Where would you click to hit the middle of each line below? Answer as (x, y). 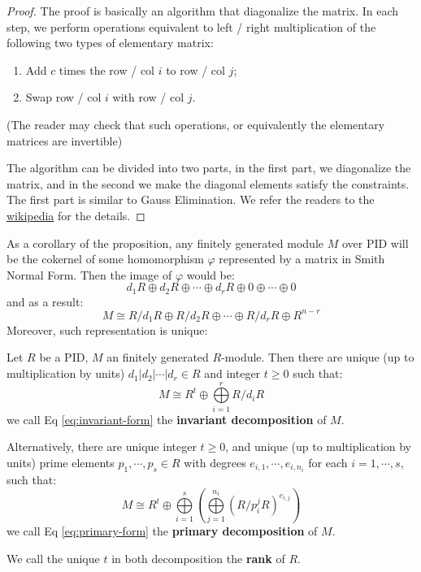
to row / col (195, 69)
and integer (232, 373)
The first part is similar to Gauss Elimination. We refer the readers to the (191, 199)
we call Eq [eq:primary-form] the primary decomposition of (162, 531)
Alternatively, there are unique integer (102, 446)
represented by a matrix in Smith (302, 259)
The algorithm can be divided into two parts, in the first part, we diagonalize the (209, 168)
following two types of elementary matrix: (110, 43)
